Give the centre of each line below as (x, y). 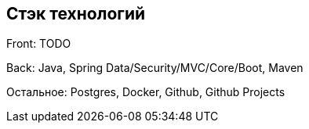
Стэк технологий (76, 14)
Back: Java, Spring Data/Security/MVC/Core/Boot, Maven (155, 68)
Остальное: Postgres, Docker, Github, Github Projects (146, 92)
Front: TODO (39, 44)
